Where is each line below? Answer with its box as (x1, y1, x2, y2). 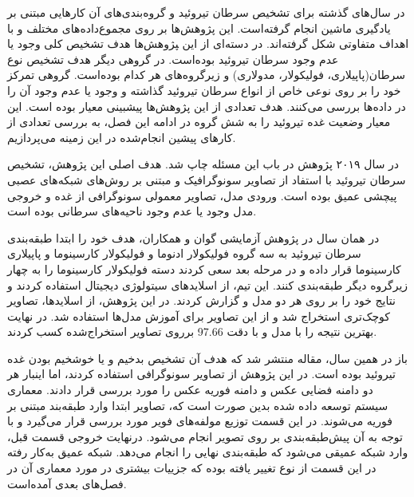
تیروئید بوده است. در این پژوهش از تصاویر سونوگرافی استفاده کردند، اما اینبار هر (7, 365, 396, 382)
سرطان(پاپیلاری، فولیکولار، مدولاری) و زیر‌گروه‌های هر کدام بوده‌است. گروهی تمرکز (7, 66, 405, 83)
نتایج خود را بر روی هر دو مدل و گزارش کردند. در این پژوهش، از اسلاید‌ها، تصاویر (7, 292, 396, 309)
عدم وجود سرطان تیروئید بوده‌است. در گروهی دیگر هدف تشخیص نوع (7, 50, 339, 67)
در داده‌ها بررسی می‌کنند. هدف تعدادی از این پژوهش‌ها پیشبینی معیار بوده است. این (7, 97, 406, 114)
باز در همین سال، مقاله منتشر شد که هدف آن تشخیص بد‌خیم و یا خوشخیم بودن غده (7, 349, 408, 366)
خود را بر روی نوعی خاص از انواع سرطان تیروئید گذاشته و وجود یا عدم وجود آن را (7, 81, 401, 98)
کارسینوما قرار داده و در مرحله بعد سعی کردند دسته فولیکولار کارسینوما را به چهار (7, 260, 401, 277)
